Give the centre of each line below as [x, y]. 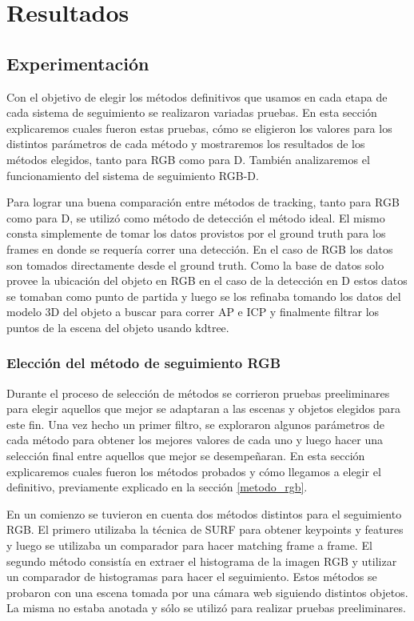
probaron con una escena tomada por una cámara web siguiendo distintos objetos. [207, 592]
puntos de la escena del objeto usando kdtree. [118, 327]
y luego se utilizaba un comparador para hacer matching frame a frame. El [189, 545]
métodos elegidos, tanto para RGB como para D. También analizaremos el [188, 159]
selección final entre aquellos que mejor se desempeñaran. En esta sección [186, 456]
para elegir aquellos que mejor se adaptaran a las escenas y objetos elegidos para [204, 409]
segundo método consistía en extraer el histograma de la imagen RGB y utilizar [202, 561]
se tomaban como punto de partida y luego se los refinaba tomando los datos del [204, 296]
